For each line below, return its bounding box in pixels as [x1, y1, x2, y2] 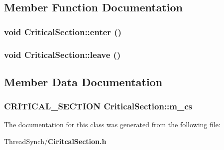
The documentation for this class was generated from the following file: [4, 119, 221, 130]
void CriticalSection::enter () [4, 25, 121, 38]
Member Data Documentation [4, 74, 163, 89]
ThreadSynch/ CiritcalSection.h [4, 136, 107, 147]
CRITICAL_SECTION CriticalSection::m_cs [4, 100, 192, 112]
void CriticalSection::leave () [4, 48, 121, 60]
